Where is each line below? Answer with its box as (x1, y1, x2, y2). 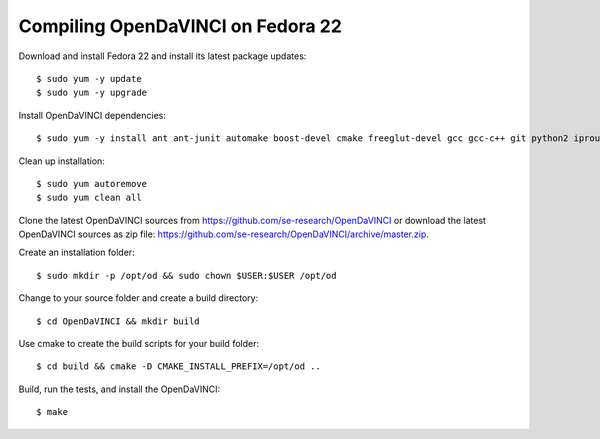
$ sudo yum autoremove (36, 178, 148, 189)
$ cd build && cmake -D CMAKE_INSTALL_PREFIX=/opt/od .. (36, 361, 322, 372)
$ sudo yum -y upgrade (36, 87, 148, 99)
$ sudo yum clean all (36, 192, 142, 204)
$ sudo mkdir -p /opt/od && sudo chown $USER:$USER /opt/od (36, 270, 337, 281)
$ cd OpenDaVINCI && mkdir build (36, 315, 200, 327)
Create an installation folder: (18, 246, 135, 259)
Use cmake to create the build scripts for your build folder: (18, 338, 260, 350)
